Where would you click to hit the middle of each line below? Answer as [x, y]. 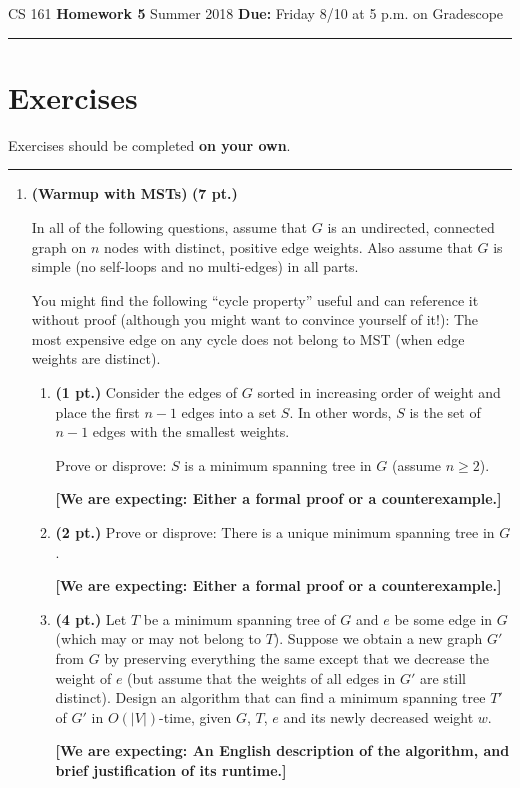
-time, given [195, 716]
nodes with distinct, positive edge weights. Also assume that [288, 246]
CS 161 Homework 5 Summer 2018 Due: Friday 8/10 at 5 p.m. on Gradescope [256, 13]
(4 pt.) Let [91, 618]
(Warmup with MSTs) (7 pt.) [134, 193]
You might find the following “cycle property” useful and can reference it [255, 299]
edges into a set [229, 411]
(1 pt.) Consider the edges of [146, 392]
